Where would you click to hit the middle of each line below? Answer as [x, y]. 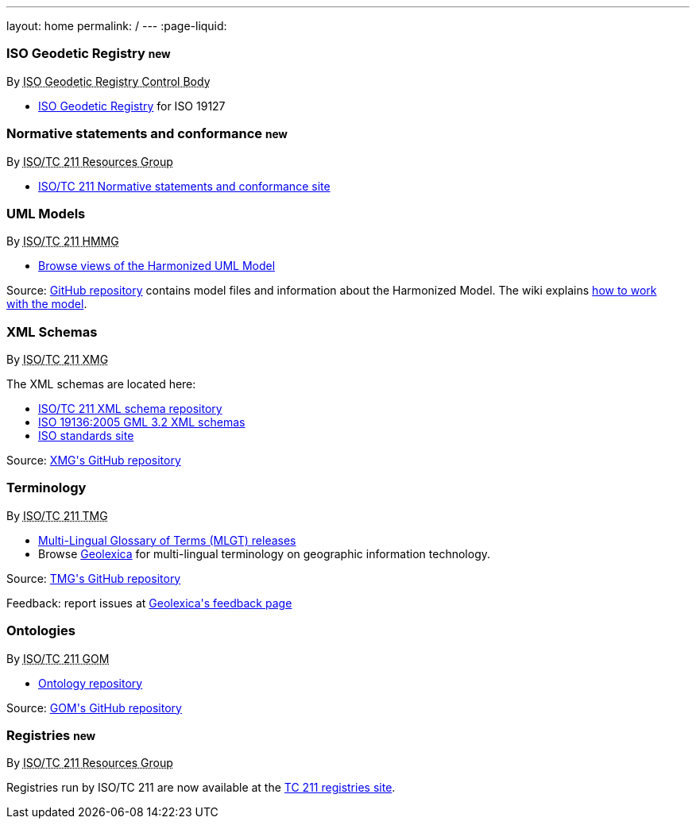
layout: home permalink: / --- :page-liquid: [117, 26]
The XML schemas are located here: [101, 384]
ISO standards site [86, 436]
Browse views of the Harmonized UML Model [157, 266]
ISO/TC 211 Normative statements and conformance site [184, 186]
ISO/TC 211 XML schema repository [130, 409]
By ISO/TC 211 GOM [58, 658]
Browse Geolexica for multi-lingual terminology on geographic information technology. [264, 553]
